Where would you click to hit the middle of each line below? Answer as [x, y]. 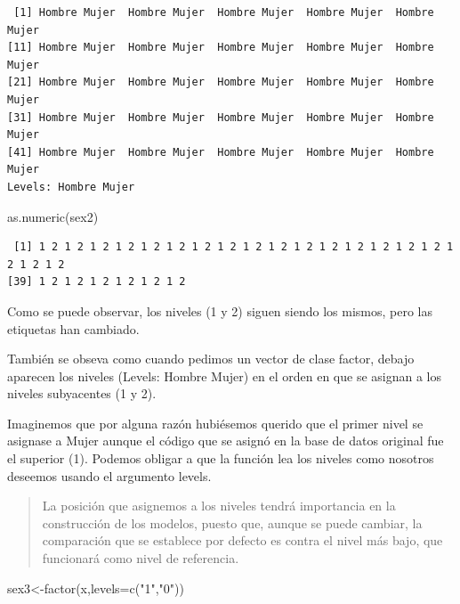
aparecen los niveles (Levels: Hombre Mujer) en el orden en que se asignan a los [225, 375]
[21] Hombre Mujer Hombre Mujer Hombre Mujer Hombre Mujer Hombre [221, 82]
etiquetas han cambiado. [73, 328]
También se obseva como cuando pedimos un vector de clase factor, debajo [211, 359]
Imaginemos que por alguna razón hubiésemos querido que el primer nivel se [215, 423]
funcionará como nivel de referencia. [141, 558]
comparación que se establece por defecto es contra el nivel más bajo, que [242, 540]
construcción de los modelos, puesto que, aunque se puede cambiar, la [232, 522]
